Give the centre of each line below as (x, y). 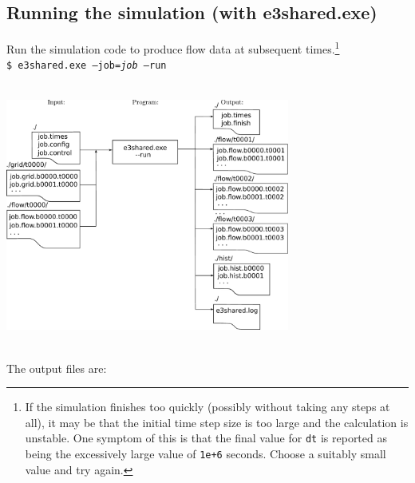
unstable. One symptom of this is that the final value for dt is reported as (206, 438)
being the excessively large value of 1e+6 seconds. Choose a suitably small (206, 454)
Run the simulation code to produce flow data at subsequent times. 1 (173, 48)
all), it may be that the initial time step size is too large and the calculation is (217, 422)
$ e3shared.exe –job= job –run (87, 66)
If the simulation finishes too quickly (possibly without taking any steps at (207, 407)
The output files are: (57, 368)
